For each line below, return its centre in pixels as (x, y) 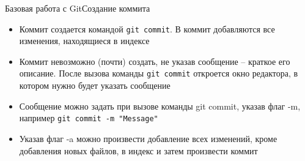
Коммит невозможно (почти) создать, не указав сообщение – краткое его (155, 61)
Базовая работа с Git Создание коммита (78, 8)
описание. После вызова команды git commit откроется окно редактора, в (159, 73)
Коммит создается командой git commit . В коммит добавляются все (147, 28)
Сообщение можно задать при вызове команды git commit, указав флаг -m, (160, 106)
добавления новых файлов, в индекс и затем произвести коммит (138, 150)
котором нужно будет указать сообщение (95, 85)
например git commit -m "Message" (89, 118)
